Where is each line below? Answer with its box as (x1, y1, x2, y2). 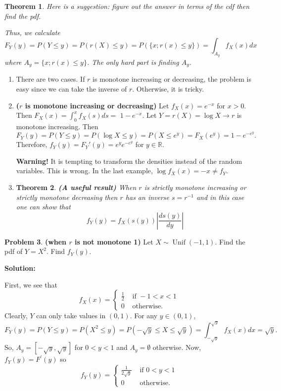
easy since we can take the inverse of (16, 84, 127, 94)
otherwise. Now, (152, 342, 201, 352)
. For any (130, 310, 158, 321)
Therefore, (16, 139, 47, 149)
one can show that (16, 201, 71, 212)
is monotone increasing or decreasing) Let (25, 100, 169, 110)
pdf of (4, 246, 23, 256)
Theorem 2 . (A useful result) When (16, 182, 137, 193)
